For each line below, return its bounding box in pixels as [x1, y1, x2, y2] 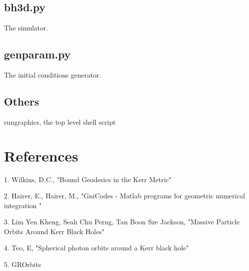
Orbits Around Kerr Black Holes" [4, 226, 105, 236]
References [4, 145, 79, 165]
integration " [4, 200, 42, 210]
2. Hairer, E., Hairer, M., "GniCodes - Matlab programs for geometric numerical [4, 190, 245, 201]
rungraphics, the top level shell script [4, 116, 116, 127]
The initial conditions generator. [4, 70, 101, 80]
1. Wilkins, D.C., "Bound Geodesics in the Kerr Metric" [4, 174, 172, 184]
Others [4, 93, 39, 108]
